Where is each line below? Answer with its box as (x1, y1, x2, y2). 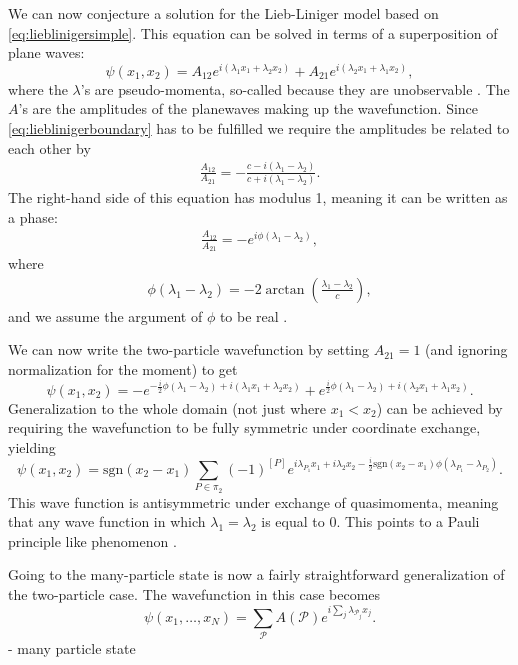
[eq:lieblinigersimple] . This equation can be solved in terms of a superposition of (8, 22, 498, 43)
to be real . (219, 305, 288, 326)
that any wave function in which (8, 511, 206, 532)
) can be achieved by (376, 397, 503, 418)
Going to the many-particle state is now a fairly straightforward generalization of (8, 564, 505, 585)
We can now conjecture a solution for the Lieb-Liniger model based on (8, 3, 439, 23)
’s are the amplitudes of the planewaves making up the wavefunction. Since (18, 98, 479, 119)
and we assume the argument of (8, 305, 203, 326)
